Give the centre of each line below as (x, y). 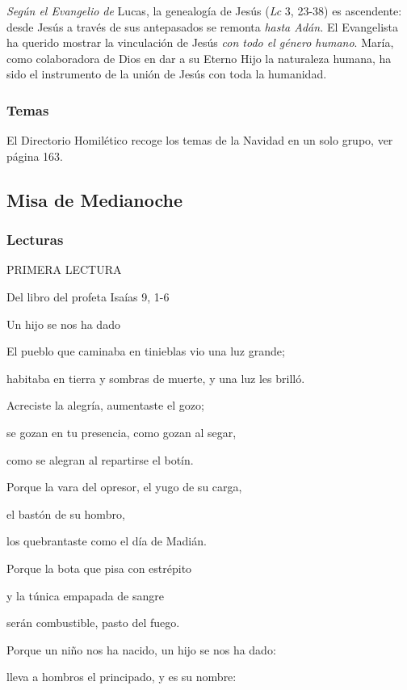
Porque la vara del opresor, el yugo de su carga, (124, 487)
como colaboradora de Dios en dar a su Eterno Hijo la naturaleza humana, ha (199, 58)
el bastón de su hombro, (66, 513)
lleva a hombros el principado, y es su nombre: (122, 677)
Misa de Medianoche (95, 199)
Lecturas (35, 240)
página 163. (35, 156)
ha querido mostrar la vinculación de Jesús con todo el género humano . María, (200, 42)
